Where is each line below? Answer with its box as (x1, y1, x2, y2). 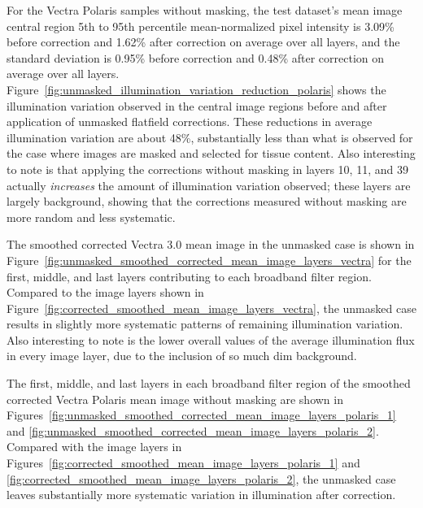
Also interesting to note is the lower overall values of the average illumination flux (7, 331, 415, 348)
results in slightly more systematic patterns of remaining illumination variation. (7, 315, 403, 332)
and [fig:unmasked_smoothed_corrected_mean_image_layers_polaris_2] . (7, 422, 379, 439)
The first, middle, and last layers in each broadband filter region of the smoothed (7, 375, 411, 392)
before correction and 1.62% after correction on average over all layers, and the (7, 33, 400, 50)
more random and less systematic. (7, 208, 176, 225)
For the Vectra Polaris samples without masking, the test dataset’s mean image (7, 2, 403, 18)
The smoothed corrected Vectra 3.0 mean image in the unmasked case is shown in (7, 236, 415, 253)
